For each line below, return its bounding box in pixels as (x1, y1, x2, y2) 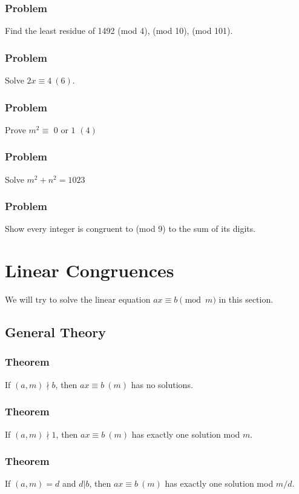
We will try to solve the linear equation (5, 293, 151, 306)
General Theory (5, 323, 107, 341)
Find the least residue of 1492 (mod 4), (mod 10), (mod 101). (5, 24, 233, 37)
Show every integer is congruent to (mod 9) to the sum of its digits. (5, 222, 256, 235)
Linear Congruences (5, 258, 174, 283)
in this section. (218, 293, 274, 306)
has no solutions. (131, 378, 193, 390)
